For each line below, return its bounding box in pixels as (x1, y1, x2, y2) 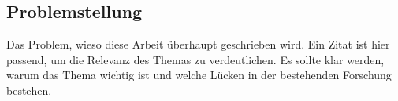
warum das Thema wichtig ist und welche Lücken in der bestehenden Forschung (6, 67, 392, 83)
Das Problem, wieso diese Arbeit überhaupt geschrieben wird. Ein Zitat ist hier (6, 36, 390, 52)
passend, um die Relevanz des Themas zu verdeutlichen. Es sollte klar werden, (6, 51, 385, 67)
